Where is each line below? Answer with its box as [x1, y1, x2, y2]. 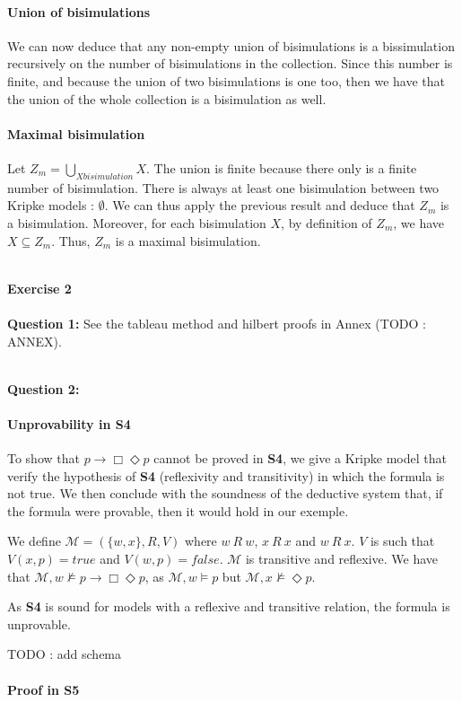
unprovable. [7, 614, 71, 633]
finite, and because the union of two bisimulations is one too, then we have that [7, 71, 445, 90]
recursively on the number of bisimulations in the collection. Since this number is [7, 54, 453, 73]
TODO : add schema [7, 645, 122, 663]
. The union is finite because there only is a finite [146, 158, 417, 177]
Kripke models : [7, 196, 94, 215]
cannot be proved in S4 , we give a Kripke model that [153, 449, 447, 468]
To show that [7, 449, 80, 468]
